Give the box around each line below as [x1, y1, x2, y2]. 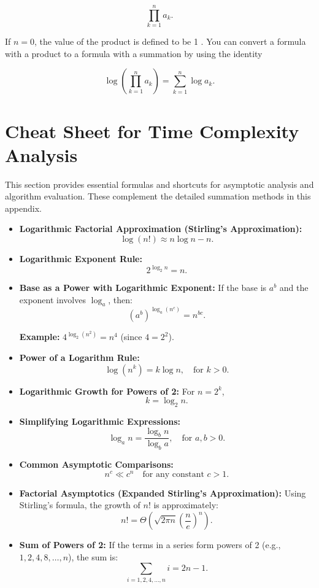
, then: [108, 293, 133, 306]
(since [120, 330, 142, 343]
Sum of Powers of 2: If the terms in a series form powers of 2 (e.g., [19, 538, 281, 551]
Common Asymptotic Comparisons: [19, 458, 174, 471]
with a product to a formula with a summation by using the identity [5, 47, 263, 60]
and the [279, 281, 309, 294]
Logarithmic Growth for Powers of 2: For [19, 384, 195, 397]
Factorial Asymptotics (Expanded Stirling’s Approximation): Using [19, 486, 306, 499]
